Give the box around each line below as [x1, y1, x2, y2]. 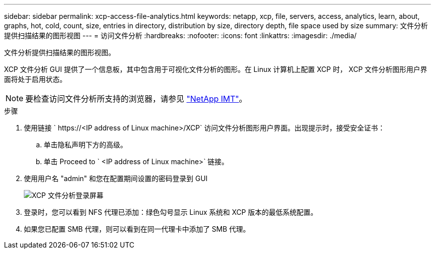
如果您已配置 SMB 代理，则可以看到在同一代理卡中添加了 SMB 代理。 [24, 225, 250, 233]
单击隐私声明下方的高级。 [44, 140, 127, 149]
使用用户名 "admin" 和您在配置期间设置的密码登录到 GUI [24, 174, 208, 183]
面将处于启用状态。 [4, 75, 67, 83]
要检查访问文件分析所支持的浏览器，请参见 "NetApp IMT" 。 [25, 94, 247, 104]
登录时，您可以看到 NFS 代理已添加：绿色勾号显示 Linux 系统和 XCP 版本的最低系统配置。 [24, 208, 318, 216]
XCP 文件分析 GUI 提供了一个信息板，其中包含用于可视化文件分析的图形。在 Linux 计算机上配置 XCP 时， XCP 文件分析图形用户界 [4, 65, 428, 73]
